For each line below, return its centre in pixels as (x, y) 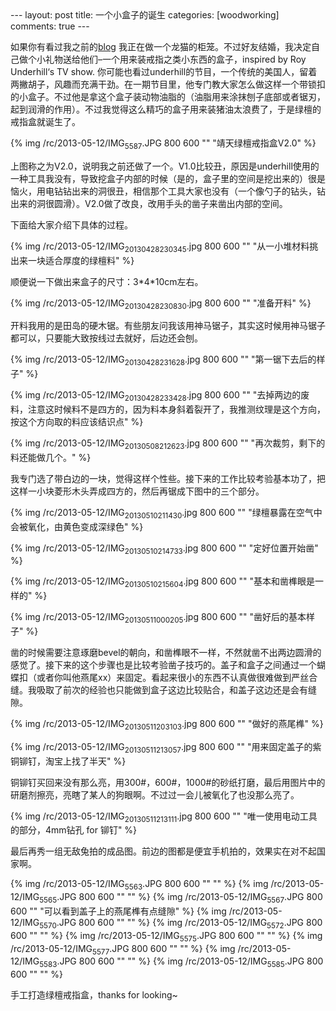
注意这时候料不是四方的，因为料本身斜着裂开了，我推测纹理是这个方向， (176, 409)
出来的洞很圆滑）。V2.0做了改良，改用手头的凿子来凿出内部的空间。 (149, 203)
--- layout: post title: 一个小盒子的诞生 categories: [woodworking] (145, 15)
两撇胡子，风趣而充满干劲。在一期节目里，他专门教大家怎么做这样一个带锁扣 (168, 84)
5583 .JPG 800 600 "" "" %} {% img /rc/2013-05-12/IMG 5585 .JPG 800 (181, 962)
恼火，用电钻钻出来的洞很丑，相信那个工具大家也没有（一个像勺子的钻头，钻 (168, 191)
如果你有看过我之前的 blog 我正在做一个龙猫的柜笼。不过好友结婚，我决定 (161, 46)
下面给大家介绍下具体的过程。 (71, 224)
